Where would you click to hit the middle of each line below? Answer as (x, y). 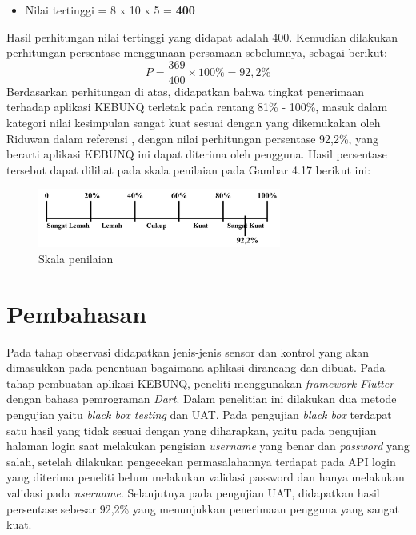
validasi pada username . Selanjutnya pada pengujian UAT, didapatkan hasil (193, 492)
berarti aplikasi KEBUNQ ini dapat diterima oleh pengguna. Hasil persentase (197, 154)
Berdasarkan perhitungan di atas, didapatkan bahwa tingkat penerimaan (186, 91)
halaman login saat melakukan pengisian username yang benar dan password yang (208, 446)
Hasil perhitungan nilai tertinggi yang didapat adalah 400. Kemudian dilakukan (202, 36)
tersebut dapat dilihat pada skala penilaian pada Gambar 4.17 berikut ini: (189, 169)
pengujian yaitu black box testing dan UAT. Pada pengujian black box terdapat (199, 415)
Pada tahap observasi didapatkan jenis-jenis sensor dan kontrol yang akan (188, 351)
